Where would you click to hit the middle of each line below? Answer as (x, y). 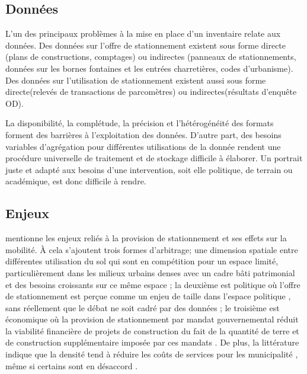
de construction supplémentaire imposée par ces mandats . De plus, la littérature (152, 342)
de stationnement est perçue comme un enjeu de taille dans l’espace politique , (148, 296)
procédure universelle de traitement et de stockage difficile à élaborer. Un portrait (154, 158)
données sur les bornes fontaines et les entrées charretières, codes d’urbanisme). (149, 68)
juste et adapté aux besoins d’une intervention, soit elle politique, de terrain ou (149, 169)
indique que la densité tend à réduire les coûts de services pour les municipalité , (152, 354)
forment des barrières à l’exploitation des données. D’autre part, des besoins (143, 134)
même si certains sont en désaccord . (72, 365)
